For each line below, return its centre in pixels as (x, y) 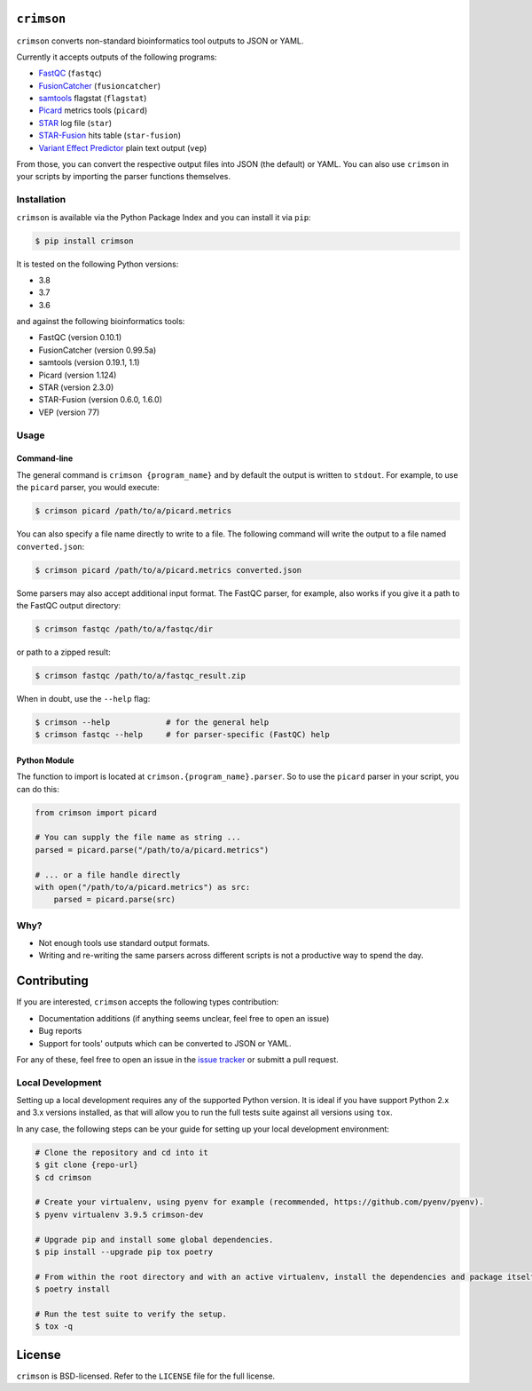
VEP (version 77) (69, 412)
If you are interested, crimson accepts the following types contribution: (148, 1002)
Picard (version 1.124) (78, 375)
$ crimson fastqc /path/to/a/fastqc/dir (124, 629)
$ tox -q (54, 1327)
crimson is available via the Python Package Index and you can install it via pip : (164, 217)
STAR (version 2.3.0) (76, 387)
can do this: (38, 789)
